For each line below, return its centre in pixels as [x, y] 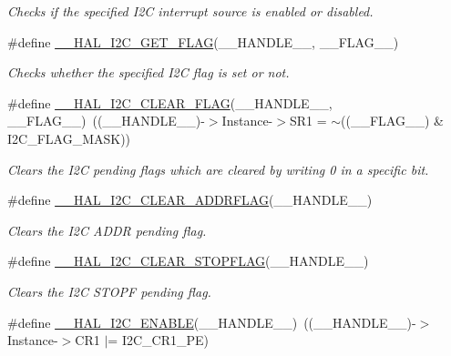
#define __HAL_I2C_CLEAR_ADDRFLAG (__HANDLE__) [190, 200]
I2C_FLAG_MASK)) [69, 138]
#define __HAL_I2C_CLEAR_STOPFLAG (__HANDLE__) [188, 261]
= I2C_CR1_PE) [158, 340]
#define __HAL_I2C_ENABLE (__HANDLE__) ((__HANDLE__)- [212, 322]
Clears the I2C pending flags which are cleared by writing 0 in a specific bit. [218, 169]
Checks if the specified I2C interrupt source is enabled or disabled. [190, 11]
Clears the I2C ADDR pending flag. [107, 230]
